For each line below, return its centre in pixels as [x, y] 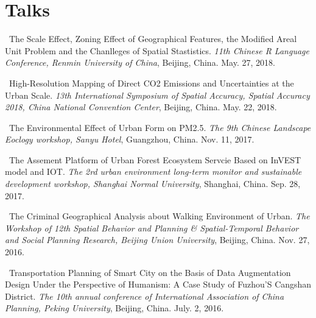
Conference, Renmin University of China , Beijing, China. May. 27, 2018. [140, 62]
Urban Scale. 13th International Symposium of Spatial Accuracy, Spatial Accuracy [157, 95]
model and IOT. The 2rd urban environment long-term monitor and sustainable [153, 171]
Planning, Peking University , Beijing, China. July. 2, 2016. [114, 308]
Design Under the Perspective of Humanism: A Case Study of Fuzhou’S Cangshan [158, 284]
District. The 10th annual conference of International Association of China [145, 296]
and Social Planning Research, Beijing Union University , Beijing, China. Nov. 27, [157, 240]
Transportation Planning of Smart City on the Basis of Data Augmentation [150, 272]
